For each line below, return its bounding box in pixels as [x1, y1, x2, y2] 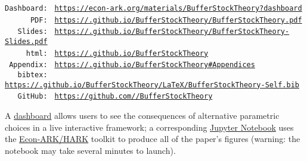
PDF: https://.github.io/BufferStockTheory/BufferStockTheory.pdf [30, 15, 302, 24]
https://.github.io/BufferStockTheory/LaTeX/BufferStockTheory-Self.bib [5, 80, 299, 89]
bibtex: [17, 70, 48, 79]
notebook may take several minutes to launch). [5, 144, 176, 156]
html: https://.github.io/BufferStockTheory [26, 49, 209, 58]
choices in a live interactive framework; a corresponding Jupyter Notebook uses [5, 121, 294, 133]
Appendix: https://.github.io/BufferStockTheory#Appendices [9, 61, 255, 70]
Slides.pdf [5, 37, 48, 46]
